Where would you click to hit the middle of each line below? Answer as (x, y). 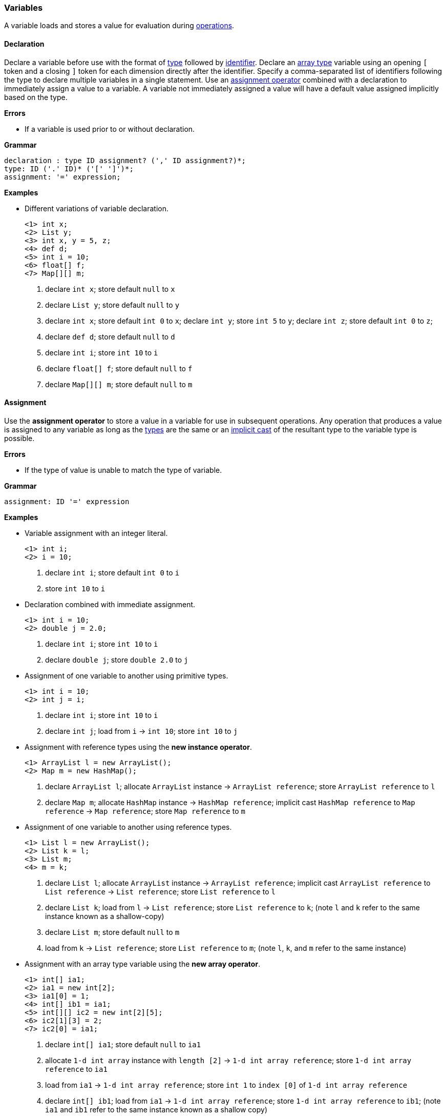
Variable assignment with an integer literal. (96, 533)
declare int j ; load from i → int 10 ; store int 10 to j (142, 731)
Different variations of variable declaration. (97, 208)
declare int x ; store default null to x (110, 289)
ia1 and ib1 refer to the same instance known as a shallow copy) (156, 1109)
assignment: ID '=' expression (67, 501)
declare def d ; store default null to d (110, 336)
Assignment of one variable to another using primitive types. (126, 675)
